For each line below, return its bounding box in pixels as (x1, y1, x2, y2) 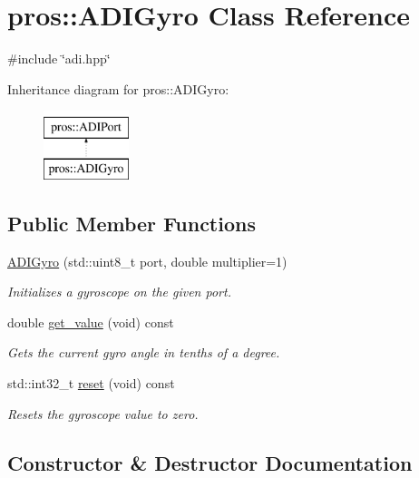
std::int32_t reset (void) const (7, 374, 175, 393)
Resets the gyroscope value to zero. (7, 404, 199, 423)
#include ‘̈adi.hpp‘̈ (7, 49, 111, 68)
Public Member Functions (7, 209, 256, 237)
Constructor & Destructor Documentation (7, 448, 413, 476)
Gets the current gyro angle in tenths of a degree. (7, 343, 280, 362)
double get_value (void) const (7, 312, 174, 331)
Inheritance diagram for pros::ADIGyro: (7, 79, 229, 98)
